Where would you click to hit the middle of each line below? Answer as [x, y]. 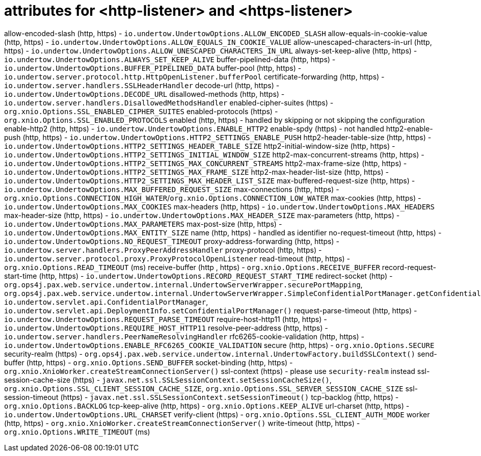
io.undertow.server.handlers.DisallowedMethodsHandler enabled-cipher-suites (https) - [169, 102]
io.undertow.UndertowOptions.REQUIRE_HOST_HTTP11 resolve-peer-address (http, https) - [166, 328]
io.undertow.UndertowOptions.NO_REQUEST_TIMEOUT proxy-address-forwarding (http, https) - [172, 241]
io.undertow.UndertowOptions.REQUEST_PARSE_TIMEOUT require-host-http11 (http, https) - [166, 319]
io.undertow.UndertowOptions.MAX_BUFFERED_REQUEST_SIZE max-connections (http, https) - [172, 189]
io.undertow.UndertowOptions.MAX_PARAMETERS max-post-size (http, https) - [143, 224]
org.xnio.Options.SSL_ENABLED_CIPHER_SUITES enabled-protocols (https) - [141, 111]
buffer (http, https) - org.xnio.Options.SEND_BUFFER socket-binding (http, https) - [149, 362]
